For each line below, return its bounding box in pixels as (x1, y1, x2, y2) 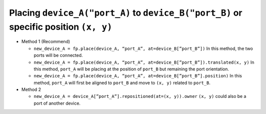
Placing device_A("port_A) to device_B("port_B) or (9, 7, 242, 18)
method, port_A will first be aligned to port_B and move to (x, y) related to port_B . (33, 80, 211, 86)
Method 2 (21, 87, 41, 92)
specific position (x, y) (9, 21, 113, 32)
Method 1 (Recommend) (21, 39, 70, 45)
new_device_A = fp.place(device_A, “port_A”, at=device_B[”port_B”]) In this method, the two (33, 46, 253, 51)
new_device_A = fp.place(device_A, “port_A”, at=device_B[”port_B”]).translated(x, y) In (33, 59, 255, 65)
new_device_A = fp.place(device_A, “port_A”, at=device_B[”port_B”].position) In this (33, 73, 242, 79)
